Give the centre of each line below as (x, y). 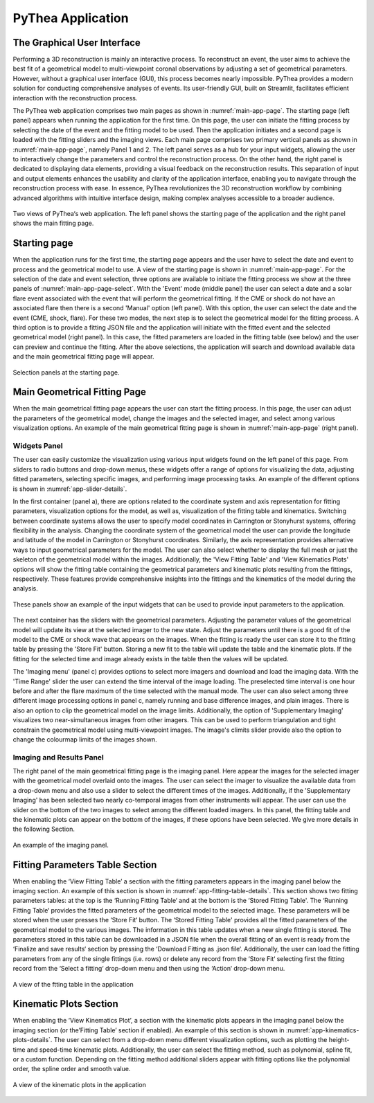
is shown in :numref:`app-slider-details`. (70, 489)
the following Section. (44, 829)
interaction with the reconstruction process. (75, 98)
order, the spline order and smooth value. (72, 1069)
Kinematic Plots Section (65, 1004)
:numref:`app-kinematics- (322, 1030)
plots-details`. (33, 1040)
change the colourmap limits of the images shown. (85, 739)
